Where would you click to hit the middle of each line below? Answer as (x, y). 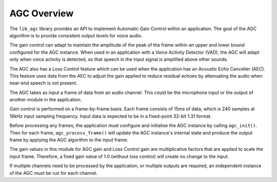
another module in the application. (46, 100)
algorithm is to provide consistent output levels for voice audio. (76, 35)
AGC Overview (42, 13)
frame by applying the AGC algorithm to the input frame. (69, 140)
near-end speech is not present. (44, 83)
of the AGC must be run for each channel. (54, 173)
